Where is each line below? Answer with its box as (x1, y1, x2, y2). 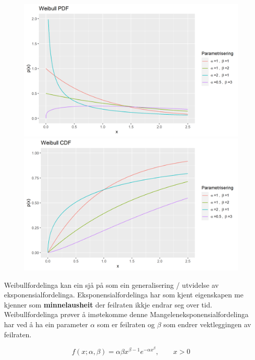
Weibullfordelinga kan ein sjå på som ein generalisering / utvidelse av (4, 279, 219, 290)
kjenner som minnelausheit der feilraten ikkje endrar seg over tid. (4, 299, 212, 310)
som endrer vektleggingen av (163, 319, 251, 329)
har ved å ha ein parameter (4, 319, 88, 329)
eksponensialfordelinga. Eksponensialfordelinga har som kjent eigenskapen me (4, 289, 243, 300)
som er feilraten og (97, 319, 155, 329)
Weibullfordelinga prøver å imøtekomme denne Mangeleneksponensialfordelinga (4, 309, 248, 320)
